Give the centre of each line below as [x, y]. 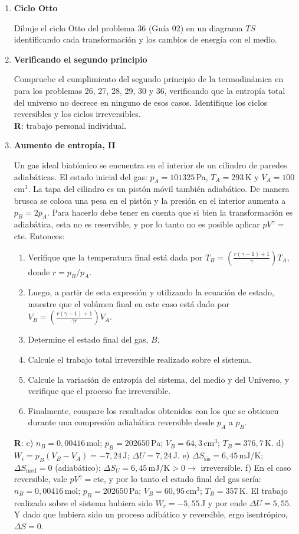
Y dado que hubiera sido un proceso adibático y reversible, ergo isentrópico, [151, 514]
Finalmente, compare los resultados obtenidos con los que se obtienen [153, 410]
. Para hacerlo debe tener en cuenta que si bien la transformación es [170, 212]
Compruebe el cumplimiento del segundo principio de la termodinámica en [149, 79]
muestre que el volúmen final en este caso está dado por [129, 303]
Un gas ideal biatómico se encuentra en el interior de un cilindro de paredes [150, 165]
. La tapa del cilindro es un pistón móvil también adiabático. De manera [159, 189]
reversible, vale [40, 479]
